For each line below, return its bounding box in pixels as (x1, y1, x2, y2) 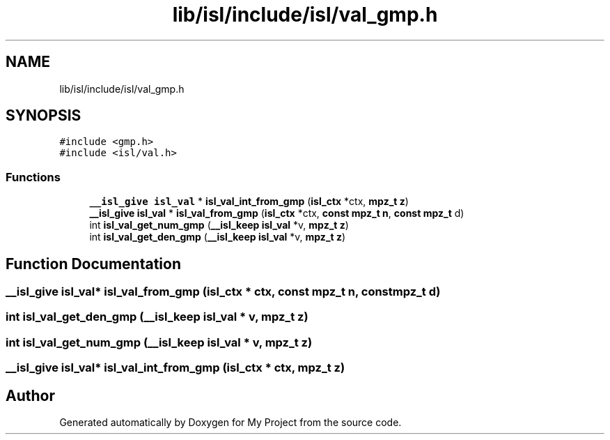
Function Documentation (6, 255, 181, 273)
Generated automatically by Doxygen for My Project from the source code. (59, 416, 402, 428)
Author (6, 386, 55, 404)
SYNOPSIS (6, 107, 81, 125)
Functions (6, 169, 61, 184)
